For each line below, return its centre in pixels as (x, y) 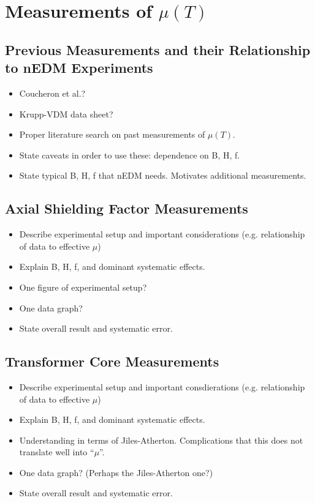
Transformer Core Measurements (112, 361)
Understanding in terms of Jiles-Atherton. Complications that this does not (161, 440)
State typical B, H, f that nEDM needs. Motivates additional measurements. (163, 175)
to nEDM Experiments (79, 68)
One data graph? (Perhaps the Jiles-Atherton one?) (116, 472)
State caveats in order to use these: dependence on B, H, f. (130, 155)
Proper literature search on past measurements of (112, 134)
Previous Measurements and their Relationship (158, 49)
